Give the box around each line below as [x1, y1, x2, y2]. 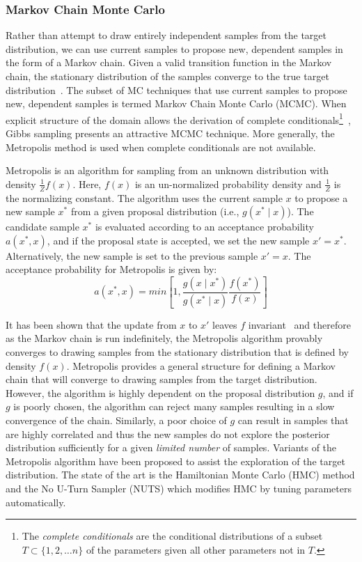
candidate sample [6, 219, 79, 234]
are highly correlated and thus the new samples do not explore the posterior [6, 426, 330, 441]
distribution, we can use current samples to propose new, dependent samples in [6, 41, 343, 56]
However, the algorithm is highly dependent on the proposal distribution [6, 385, 315, 400]
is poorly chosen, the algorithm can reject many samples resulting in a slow [13, 399, 335, 414]
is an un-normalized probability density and [134, 176, 322, 191]
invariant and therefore [248, 317, 351, 331]
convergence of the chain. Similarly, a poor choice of [6, 413, 227, 428]
